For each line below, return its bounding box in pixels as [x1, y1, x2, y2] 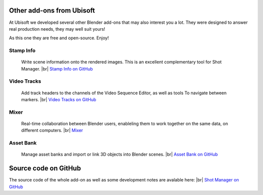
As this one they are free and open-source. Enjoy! [9, 35, 109, 41]
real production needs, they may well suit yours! [9, 26, 106, 32]
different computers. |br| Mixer [21, 127, 83, 133]
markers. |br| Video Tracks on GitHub [21, 96, 96, 102]
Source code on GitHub [9, 164, 81, 173]
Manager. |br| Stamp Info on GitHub [21, 66, 93, 71]
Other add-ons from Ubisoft [9, 6, 95, 15]
